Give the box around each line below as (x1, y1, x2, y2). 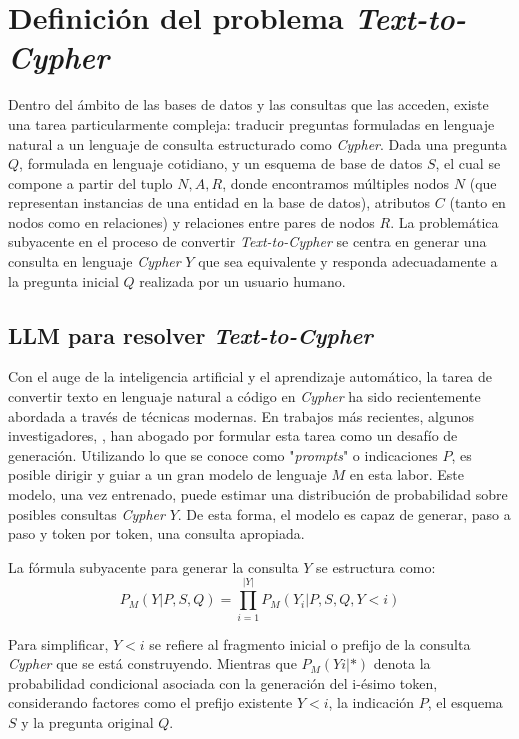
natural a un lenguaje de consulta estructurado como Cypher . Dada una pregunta (8, 133, 508, 154)
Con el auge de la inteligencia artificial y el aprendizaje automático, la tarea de (8, 366, 492, 387)
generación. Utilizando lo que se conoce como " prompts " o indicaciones (8, 444, 438, 465)
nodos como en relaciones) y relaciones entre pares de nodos (8, 211, 375, 232)
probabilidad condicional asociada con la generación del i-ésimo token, (8, 672, 438, 693)
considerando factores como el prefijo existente (8, 692, 293, 713)
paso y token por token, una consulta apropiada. (8, 523, 305, 544)
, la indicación (328, 692, 415, 713)
